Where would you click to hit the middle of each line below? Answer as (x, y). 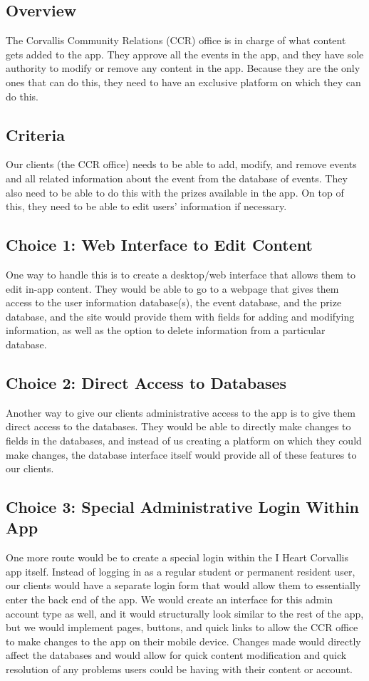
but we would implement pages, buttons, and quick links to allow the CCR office (182, 627)
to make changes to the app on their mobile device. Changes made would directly (183, 641)
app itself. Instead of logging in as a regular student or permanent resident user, (181, 571)
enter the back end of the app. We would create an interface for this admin (170, 599)
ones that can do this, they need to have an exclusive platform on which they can (183, 82)
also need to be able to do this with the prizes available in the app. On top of (175, 192)
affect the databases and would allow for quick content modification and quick (176, 655)
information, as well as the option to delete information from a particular (166, 330)
